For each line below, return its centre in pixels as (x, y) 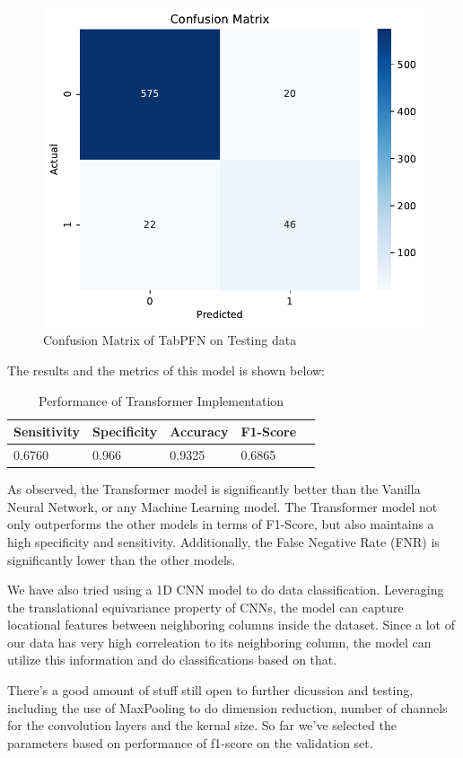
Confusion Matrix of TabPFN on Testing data (170, 340)
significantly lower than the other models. (122, 559)
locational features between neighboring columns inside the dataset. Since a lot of (231, 625)
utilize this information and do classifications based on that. (172, 660)
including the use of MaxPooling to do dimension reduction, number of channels (227, 707)
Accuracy (199, 432)
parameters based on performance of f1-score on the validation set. (190, 742)
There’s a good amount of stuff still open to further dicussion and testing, (210, 690)
